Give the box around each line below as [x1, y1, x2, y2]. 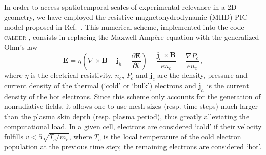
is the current [207, 80, 249, 91]
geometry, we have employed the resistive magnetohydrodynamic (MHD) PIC [4, 11, 248, 22]
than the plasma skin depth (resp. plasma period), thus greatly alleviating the [4, 110, 250, 121]
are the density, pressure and [157, 70, 248, 80]
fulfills [4, 131, 24, 142]
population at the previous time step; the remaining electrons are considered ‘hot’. [4, 141, 262, 151]
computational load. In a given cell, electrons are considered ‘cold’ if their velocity [4, 121, 262, 131]
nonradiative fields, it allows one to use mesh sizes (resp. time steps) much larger [4, 101, 258, 112]
